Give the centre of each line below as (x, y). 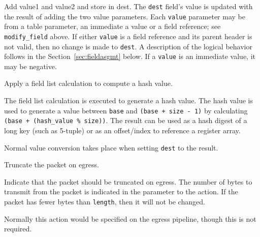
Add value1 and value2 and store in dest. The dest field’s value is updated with (128, 6)
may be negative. (30, 66)
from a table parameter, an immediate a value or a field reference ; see (112, 26)
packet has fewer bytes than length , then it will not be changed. (105, 201)
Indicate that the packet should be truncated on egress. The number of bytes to (128, 181)
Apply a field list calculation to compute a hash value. (88, 83)
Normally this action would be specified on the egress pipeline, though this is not (130, 218)
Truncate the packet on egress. (52, 165)
